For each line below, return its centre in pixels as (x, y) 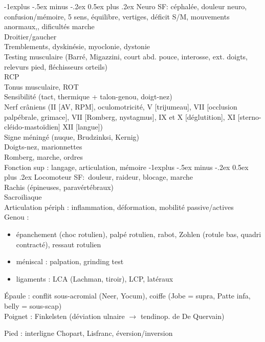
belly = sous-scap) (33, 306)
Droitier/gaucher (30, 36)
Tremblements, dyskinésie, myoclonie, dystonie (77, 46)
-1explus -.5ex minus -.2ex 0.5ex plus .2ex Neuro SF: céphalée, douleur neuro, (126, 6)
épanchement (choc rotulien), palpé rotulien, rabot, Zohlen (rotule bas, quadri (139, 234)
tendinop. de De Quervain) (182, 316)
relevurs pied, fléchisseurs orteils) (56, 66)
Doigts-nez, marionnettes (43, 147)
